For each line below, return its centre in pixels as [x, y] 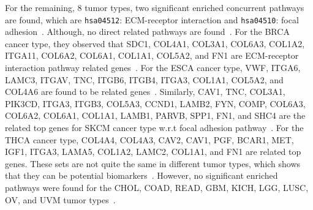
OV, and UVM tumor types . [60, 199]
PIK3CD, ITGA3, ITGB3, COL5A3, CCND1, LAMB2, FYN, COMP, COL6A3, [155, 103]
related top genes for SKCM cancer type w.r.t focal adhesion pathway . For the [154, 127]
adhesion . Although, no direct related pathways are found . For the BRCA [147, 32]
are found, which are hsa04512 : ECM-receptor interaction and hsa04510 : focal [152, 19]
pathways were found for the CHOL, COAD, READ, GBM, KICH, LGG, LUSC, [157, 187]
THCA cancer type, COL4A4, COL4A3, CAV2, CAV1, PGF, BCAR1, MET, [149, 139]
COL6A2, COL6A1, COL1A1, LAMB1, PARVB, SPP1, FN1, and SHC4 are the [155, 115]
